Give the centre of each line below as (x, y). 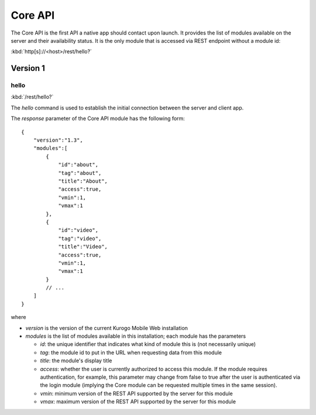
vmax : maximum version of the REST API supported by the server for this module (138, 402)
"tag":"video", (80, 238)
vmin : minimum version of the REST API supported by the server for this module (137, 393)
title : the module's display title (76, 361)
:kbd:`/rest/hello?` (32, 97)
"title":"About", (83, 181)
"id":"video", (78, 230)
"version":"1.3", (58, 140)
